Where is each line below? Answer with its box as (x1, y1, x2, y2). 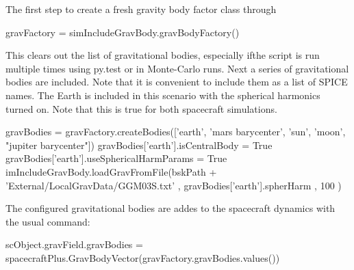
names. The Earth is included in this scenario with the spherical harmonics (5, 87, 320, 102)
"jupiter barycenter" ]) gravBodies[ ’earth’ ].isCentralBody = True (5, 137, 273, 152)
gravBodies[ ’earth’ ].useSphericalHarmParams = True (5, 151, 227, 165)
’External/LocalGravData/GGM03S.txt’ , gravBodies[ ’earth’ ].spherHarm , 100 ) (5, 178, 342, 192)
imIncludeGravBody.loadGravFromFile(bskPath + (5, 164, 217, 178)
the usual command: (5, 214, 90, 228)
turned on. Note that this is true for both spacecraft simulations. (5, 101, 277, 116)
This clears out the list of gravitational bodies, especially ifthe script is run (5, 48, 320, 62)
